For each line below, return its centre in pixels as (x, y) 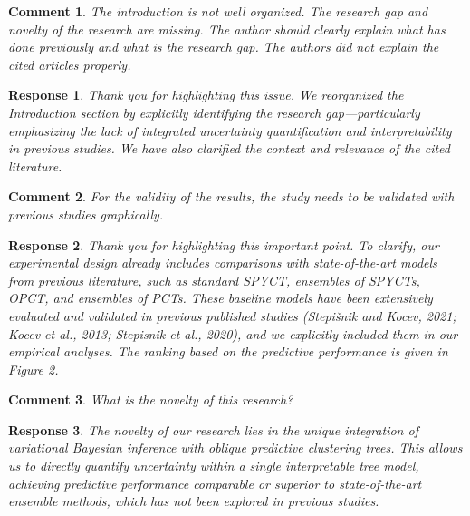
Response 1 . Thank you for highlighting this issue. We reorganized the (206, 95)
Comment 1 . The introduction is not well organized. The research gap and (218, 11)
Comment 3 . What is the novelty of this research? (151, 399)
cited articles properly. (70, 64)
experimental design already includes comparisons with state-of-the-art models (223, 263)
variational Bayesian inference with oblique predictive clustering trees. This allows (235, 448)
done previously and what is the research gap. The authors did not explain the (224, 47)
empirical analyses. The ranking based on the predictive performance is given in (228, 351)
